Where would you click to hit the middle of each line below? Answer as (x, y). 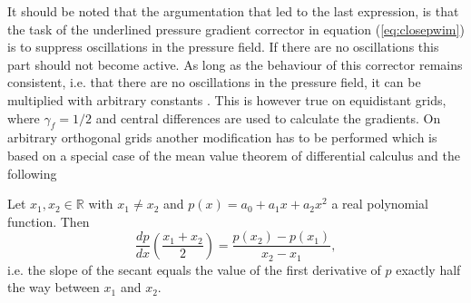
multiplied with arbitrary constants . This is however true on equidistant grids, (227, 99)
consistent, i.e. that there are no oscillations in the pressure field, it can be (214, 82)
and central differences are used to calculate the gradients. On (268, 117)
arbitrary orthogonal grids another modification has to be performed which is (222, 137)
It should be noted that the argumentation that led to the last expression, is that (233, 11)
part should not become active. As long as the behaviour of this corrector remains (235, 64)
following (32, 173)
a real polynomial (380, 204)
